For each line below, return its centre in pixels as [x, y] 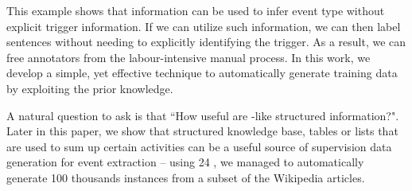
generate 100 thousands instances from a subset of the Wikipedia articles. [186, 177]
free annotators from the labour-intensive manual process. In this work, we [189, 57]
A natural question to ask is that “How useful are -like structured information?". [203, 115]
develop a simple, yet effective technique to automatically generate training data [202, 73]
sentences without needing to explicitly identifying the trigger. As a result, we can [206, 42]
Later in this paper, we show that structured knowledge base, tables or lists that [202, 131]
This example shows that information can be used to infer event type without [196, 10]
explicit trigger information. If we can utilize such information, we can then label [204, 26]
